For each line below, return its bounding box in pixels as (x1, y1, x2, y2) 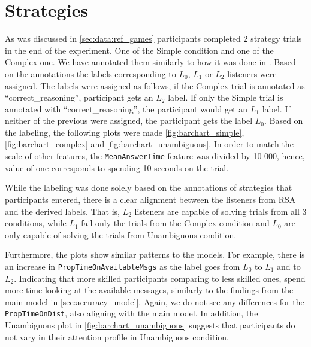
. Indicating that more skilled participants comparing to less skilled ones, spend (14, 272, 306, 284)
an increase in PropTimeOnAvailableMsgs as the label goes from (5, 260, 240, 272)
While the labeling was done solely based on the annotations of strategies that (5, 181, 292, 194)
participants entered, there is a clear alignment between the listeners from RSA (5, 193, 296, 205)
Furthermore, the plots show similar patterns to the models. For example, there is (5, 248, 305, 261)
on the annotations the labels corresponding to (5, 67, 176, 80)
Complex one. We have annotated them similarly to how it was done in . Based (5, 56, 296, 68)
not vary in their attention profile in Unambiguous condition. (5, 330, 229, 343)
